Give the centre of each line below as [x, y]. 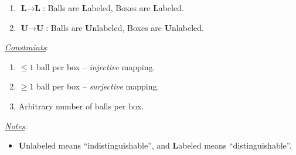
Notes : [16, 125]
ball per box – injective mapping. [96, 66]
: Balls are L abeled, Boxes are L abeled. [113, 8]
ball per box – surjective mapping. [98, 86]
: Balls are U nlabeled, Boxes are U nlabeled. [125, 27]
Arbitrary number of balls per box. [81, 106]
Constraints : [27, 47]
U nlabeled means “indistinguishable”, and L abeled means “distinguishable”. [155, 145]
